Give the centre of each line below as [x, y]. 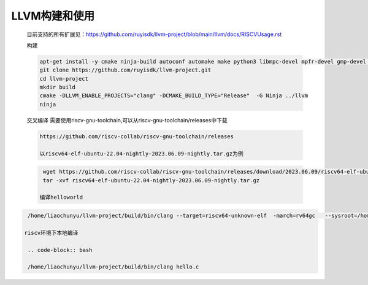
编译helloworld [61, 198]
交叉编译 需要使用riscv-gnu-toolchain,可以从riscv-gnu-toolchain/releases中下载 [127, 120]
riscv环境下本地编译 [51, 233]
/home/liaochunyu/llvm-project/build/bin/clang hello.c [113, 267]
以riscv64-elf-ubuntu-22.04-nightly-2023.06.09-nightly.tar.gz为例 [141, 154]
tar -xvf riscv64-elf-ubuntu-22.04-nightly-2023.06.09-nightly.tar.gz [151, 180]
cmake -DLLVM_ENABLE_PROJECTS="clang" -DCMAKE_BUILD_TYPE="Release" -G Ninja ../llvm [174, 96]
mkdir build [58, 87]
